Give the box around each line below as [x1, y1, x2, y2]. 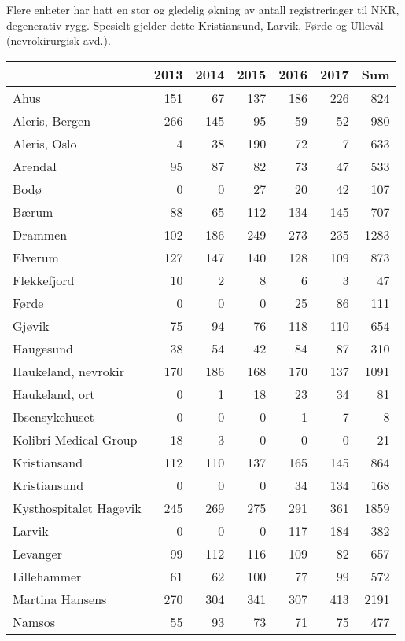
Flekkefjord [13, 270, 75, 289]
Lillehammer [13, 566, 82, 585]
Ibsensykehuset [13, 407, 94, 426]
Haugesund [13, 339, 73, 357]
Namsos [13, 612, 55, 631]
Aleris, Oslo [13, 134, 77, 152]
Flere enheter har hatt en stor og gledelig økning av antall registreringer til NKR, [6, 2, 399, 17]
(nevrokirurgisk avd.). [6, 32, 111, 49]
